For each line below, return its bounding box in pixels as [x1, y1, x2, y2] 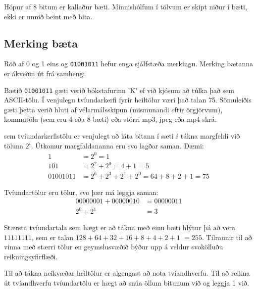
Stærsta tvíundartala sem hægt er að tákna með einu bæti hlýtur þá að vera [4, 222, 236, 233]
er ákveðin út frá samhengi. [4, 68, 87, 79]
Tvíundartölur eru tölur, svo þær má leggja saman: [4, 187, 158, 197]
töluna [4, 140, 23, 150]
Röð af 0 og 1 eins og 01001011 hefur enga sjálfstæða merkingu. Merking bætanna [4, 58, 254, 69]
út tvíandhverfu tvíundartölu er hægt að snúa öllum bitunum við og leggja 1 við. [4, 277, 249, 288]
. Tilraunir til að [202, 232, 252, 242]
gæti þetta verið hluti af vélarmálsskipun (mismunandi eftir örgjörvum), [4, 104, 223, 114]
